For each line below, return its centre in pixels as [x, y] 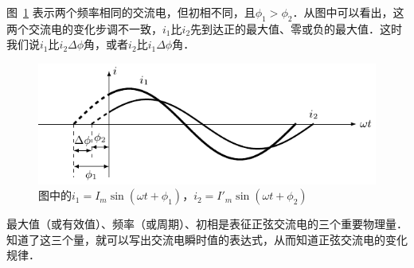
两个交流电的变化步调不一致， [84, 28]
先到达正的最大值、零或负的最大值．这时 [297, 28]
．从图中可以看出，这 [348, 12]
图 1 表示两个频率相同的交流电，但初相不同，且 [131, 12]
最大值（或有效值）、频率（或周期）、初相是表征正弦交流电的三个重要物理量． [207, 224]
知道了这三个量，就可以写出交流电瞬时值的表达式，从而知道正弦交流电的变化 [207, 239]
